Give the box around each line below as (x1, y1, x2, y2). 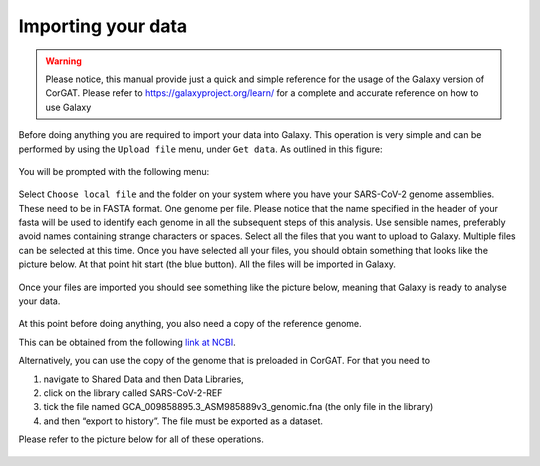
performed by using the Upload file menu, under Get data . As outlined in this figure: (18, 143, 384, 155)
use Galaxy (45, 101, 92, 113)
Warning (45, 55, 82, 67)
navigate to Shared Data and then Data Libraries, (43, 373, 244, 385)
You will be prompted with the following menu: (18, 165, 210, 177)
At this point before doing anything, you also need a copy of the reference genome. (18, 318, 362, 330)
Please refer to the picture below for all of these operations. (18, 433, 264, 445)
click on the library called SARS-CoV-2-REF (43, 386, 223, 399)
